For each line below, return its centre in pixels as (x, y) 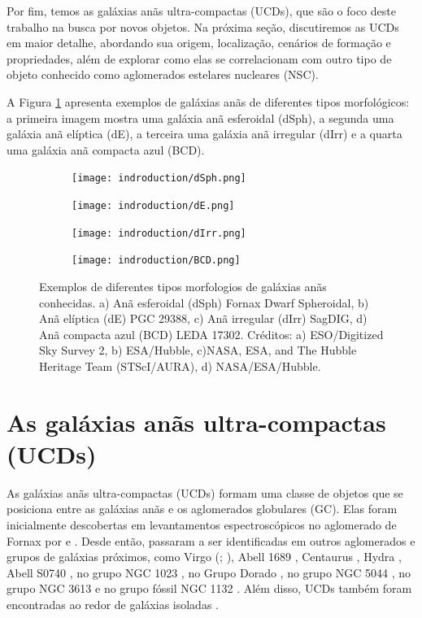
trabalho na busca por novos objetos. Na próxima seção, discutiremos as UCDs (203, 26)
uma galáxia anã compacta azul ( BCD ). (106, 149)
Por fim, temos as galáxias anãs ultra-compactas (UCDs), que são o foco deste (201, 11)
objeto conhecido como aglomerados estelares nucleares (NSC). (163, 74)
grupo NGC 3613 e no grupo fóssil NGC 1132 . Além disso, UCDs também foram (209, 588)
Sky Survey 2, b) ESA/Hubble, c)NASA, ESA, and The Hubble (198, 350)
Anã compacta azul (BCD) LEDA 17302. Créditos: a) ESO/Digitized (211, 334)
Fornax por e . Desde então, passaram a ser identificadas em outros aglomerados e (211, 540)
